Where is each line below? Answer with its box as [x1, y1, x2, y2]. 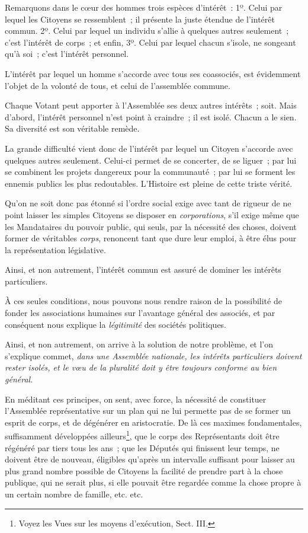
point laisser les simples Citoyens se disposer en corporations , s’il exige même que [5, 208, 299, 221]
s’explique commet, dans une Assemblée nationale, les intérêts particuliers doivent [5, 349, 302, 362]
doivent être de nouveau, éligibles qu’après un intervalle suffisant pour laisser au [5, 453, 295, 465]
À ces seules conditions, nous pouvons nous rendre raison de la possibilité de [5, 295, 282, 307]
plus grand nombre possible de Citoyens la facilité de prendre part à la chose [5, 464, 283, 477]
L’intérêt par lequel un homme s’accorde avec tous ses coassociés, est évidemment [5, 67, 301, 79]
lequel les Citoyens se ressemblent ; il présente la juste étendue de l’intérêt [5, 12, 275, 25]
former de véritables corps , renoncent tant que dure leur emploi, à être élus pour [5, 232, 297, 244]
